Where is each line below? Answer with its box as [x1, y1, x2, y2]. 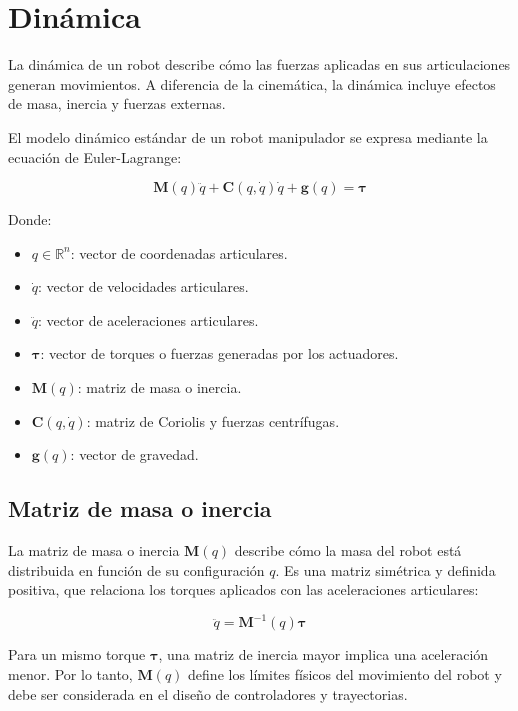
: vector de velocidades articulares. [38, 276, 249, 297]
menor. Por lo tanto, [8, 663, 133, 684]
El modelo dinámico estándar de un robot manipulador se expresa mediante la [8, 126, 488, 147]
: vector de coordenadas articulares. [70, 242, 288, 263]
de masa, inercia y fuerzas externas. [8, 93, 226, 114]
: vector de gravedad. [70, 444, 199, 465]
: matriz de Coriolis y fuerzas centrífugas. [86, 410, 340, 431]
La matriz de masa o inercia [8, 540, 180, 561]
